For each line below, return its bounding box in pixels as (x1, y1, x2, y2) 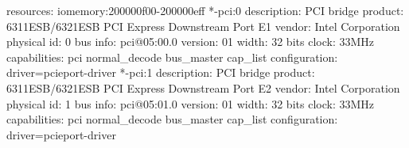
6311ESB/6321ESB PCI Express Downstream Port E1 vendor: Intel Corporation (6, 17, 400, 34)
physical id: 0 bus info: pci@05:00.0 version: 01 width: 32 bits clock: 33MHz (6, 33, 374, 50)
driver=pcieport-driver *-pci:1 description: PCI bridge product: (6, 64, 315, 81)
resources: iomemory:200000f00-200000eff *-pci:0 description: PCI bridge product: (6, 2, 404, 18)
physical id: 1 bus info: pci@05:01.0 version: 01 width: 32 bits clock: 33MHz (6, 95, 374, 112)
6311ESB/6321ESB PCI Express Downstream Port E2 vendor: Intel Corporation (6, 79, 400, 96)
